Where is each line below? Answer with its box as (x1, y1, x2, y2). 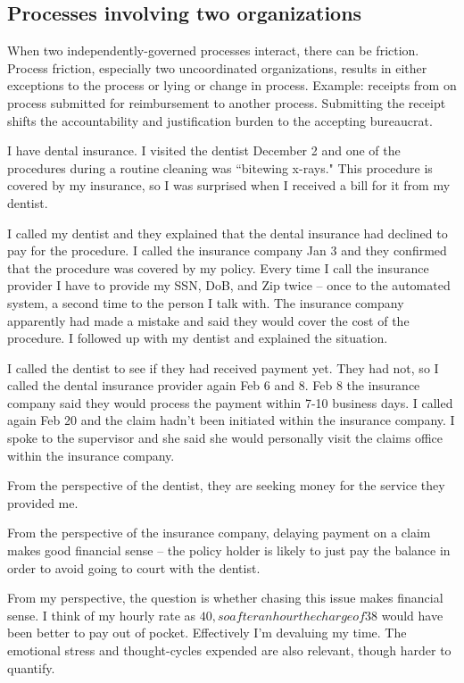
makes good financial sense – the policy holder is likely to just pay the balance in (7, 541, 451, 560)
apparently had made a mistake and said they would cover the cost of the (7, 311, 410, 329)
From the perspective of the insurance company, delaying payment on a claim (7, 523, 431, 542)
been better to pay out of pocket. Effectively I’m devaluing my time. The (7, 623, 407, 642)
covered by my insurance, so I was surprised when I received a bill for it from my (7, 176, 451, 195)
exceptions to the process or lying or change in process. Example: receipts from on (7, 76, 457, 95)
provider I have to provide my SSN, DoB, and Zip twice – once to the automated (7, 276, 451, 295)
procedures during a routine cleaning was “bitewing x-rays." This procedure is (7, 158, 433, 177)
